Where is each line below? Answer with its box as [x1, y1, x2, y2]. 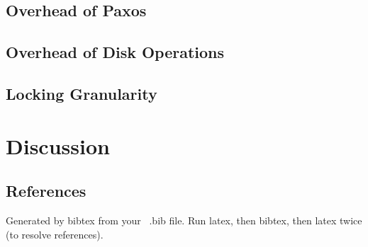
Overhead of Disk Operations [6, 41, 225, 63]
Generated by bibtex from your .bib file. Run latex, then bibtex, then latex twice [6, 212, 362, 227]
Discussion [6, 131, 110, 160]
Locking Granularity [6, 82, 157, 104]
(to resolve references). [6, 226, 104, 241]
